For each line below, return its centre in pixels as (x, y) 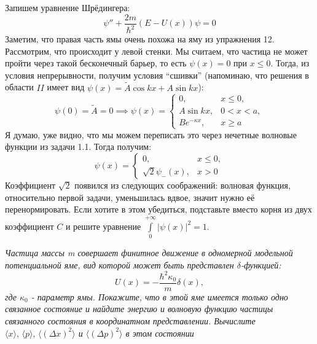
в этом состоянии (160, 333)
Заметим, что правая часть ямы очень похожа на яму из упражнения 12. (140, 39)
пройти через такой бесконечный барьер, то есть (96, 63)
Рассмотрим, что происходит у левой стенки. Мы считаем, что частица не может (156, 51)
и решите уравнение (103, 226)
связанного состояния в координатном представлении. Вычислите (130, 320)
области (19, 87)
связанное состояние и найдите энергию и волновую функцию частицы (139, 309)
